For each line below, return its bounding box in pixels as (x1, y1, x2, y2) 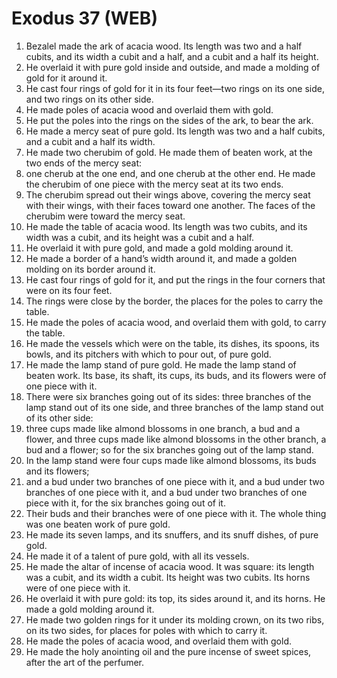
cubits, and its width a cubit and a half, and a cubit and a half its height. (25, 50, 319, 62)
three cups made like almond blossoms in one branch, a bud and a (25, 422, 301, 434)
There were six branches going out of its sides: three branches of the (25, 390, 312, 402)
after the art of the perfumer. (25, 656, 145, 668)
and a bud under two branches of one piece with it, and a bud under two (25, 475, 325, 487)
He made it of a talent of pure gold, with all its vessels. (25, 550, 250, 562)
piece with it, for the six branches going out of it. (25, 497, 226, 509)
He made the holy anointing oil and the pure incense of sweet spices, (25, 645, 312, 657)
